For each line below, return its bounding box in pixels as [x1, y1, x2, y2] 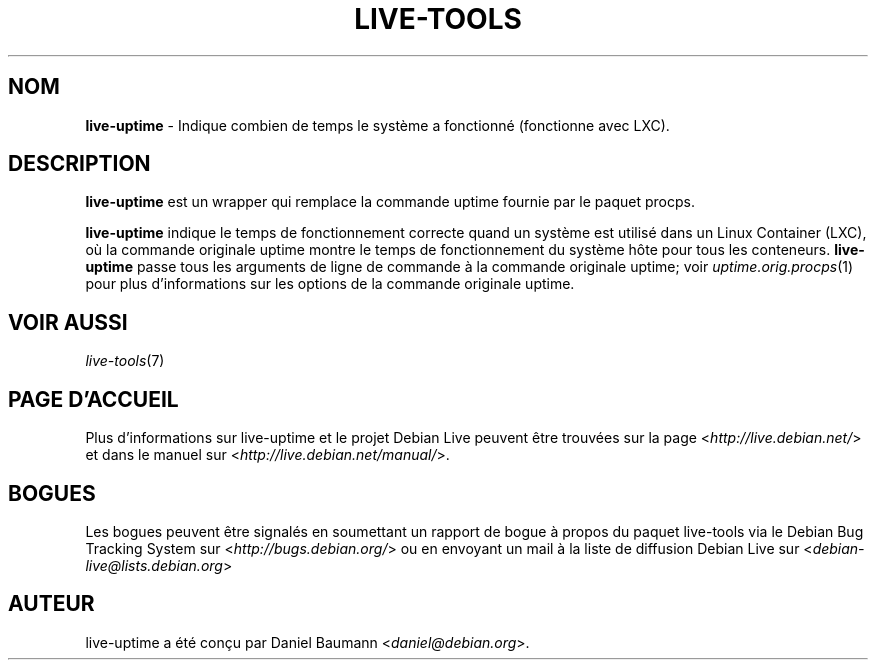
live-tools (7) [85, 352, 165, 370]
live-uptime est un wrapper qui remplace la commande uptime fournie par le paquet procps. [85, 193, 695, 211]
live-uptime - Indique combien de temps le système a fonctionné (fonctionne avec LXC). [85, 116, 670, 134]
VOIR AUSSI [8, 309, 128, 335]
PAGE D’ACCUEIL [8, 386, 179, 412]
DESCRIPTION [8, 151, 151, 177]
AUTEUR [8, 591, 95, 617]
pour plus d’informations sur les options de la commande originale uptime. [85, 275, 575, 293]
